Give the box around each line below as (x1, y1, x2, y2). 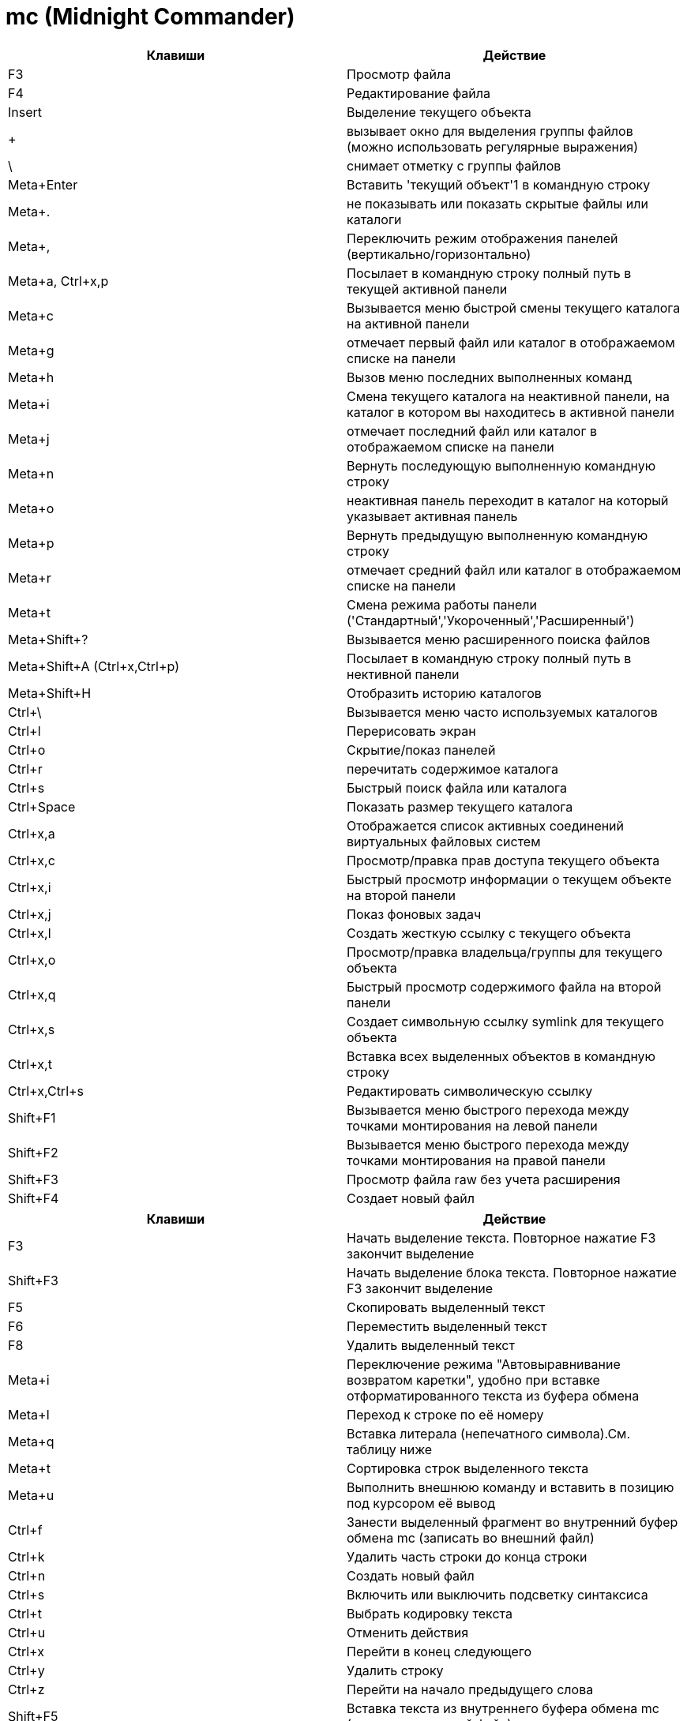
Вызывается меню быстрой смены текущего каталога (347, 299, 681, 316)
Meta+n (8, 465, 54, 482)
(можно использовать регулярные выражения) (347, 138, 639, 155)
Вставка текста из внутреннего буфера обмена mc (347, 1700, 659, 1716)
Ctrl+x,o (8, 951, 56, 968)
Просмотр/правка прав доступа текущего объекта (347, 852, 660, 868)
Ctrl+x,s (8, 1021, 55, 1037)
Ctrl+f (8, 1521, 43, 1538)
